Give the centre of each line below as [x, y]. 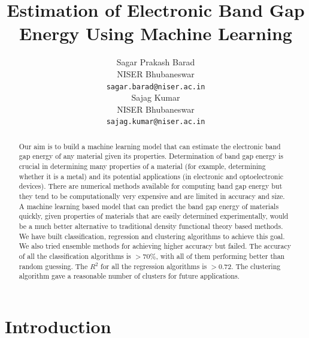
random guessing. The [53, 266]
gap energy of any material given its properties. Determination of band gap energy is [151, 156]
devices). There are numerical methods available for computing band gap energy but [151, 186]
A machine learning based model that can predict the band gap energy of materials [149, 206]
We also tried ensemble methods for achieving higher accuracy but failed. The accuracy [155, 246]
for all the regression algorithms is [154, 266]
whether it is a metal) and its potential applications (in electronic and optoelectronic [151, 176]
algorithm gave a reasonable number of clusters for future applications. [129, 276]
